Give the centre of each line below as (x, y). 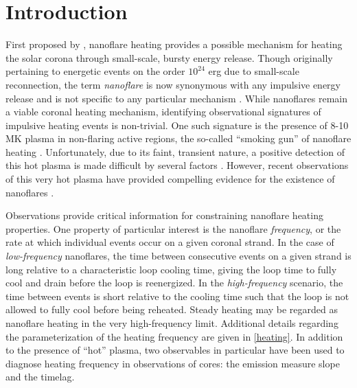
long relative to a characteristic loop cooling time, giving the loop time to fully (171, 269)
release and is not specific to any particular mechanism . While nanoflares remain (176, 98)
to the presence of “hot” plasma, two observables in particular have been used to (175, 350)
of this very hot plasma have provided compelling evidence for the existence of (170, 179)
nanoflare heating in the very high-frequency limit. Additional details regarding (172, 323)
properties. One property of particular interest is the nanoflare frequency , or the (173, 228)
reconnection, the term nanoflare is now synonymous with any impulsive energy (173, 84)
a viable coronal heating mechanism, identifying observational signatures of (163, 112)
